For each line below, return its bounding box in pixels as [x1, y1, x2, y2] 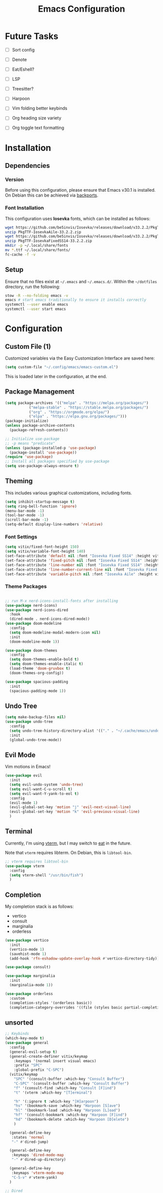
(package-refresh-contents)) [9, 428, 68, 433]
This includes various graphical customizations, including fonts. [5, 490, 132, 496]
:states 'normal [11, 1135, 45, 1139]
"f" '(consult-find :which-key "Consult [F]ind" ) [14, 1085, 116, 1090]
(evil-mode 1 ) [9, 800, 38, 805]
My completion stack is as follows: [5, 904, 74, 909]
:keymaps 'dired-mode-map [11, 1153, 64, 1157]
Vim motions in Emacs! [5, 764, 51, 770]
